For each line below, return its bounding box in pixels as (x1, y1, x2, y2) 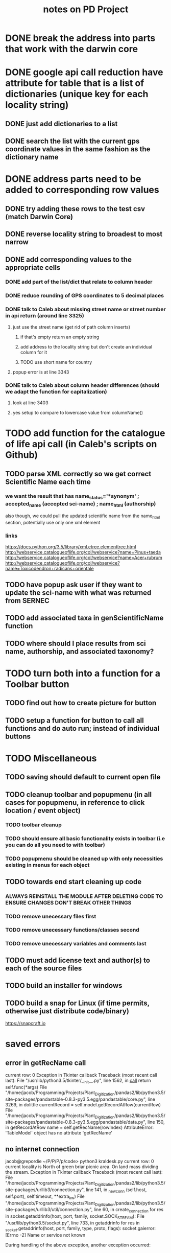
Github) (5, 449, 38, 461)
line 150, (147, 1119, 165, 1125)
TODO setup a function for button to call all (5, 716, 144, 725)
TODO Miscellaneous (5, 752, 97, 764)
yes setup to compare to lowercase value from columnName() (12, 409, 143, 415)
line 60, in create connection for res (93, 1206, 164, 1214)
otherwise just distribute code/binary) (5, 1007, 129, 1015)
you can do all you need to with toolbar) (5, 842, 106, 849)
